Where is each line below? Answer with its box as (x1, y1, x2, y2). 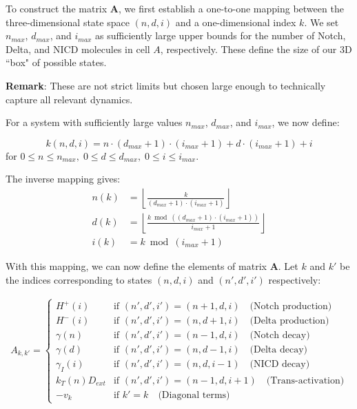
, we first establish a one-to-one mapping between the (119, 1, 344, 15)
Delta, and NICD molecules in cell (6, 41, 150, 56)
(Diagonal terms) (158, 390, 230, 400)
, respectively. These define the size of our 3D (160, 41, 352, 56)
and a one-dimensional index (175, 14, 296, 29)
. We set (304, 14, 339, 29)
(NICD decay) (249, 359, 310, 370)
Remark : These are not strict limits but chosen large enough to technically (6, 78, 326, 92)
